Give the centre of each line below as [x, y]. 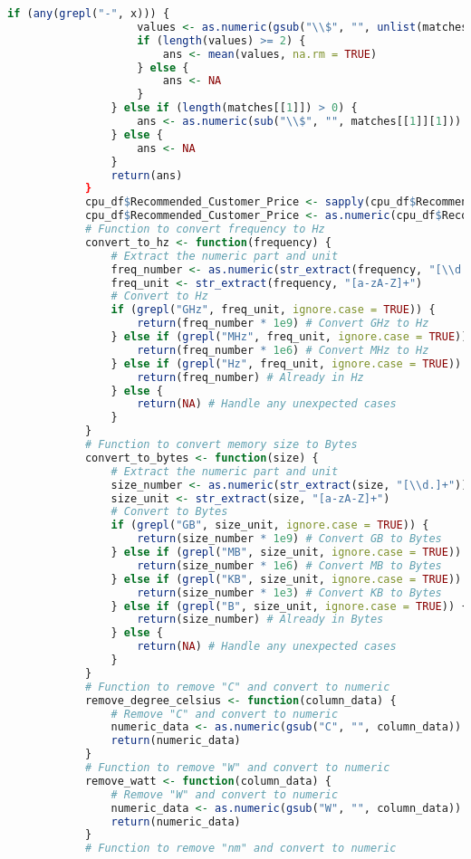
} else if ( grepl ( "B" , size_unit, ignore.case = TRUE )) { [289, 606]
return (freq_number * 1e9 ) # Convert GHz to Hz [283, 324]
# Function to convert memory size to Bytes [221, 444]
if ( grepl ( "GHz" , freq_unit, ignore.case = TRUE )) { [273, 310]
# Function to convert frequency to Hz [205, 229]
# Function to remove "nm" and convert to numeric [240, 849]
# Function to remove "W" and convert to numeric [237, 768]
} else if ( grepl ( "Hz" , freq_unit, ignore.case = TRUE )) [286, 363]
